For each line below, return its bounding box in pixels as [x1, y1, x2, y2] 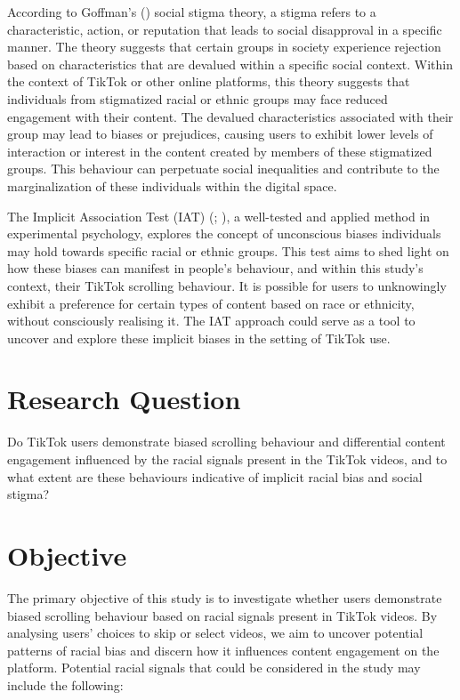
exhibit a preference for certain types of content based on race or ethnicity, [7, 294, 415, 312]
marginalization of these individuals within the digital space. [7, 176, 337, 195]
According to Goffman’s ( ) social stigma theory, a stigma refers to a [7, 3, 376, 20]
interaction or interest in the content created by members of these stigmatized [7, 141, 432, 160]
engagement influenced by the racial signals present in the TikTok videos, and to [7, 450, 448, 468]
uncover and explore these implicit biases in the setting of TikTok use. [7, 328, 391, 347]
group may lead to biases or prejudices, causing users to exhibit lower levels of [7, 125, 433, 143]
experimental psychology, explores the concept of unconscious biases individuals [7, 224, 441, 243]
